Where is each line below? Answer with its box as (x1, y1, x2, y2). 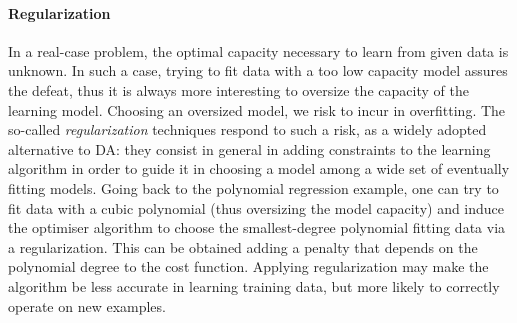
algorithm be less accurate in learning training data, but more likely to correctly (8, 275, 500, 296)
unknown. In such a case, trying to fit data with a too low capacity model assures (8, 60, 508, 81)
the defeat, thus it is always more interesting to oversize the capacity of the (8, 79, 469, 100)
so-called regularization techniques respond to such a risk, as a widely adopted (8, 119, 487, 140)
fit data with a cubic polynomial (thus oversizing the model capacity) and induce (8, 197, 505, 218)
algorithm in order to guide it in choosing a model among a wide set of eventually (8, 158, 510, 179)
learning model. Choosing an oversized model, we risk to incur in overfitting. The (8, 99, 506, 120)
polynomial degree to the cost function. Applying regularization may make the (8, 256, 489, 277)
